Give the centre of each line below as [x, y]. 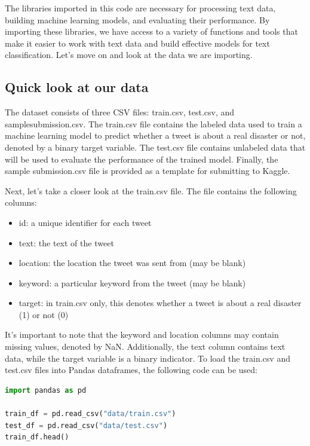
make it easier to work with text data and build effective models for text [137, 43]
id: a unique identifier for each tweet [85, 222]
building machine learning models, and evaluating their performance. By [137, 19]
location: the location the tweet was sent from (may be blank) [132, 263]
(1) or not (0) [44, 314]
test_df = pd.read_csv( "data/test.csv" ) [86, 425]
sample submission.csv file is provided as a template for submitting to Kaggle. [148, 171]
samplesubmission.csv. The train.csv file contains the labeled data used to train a [154, 123]
